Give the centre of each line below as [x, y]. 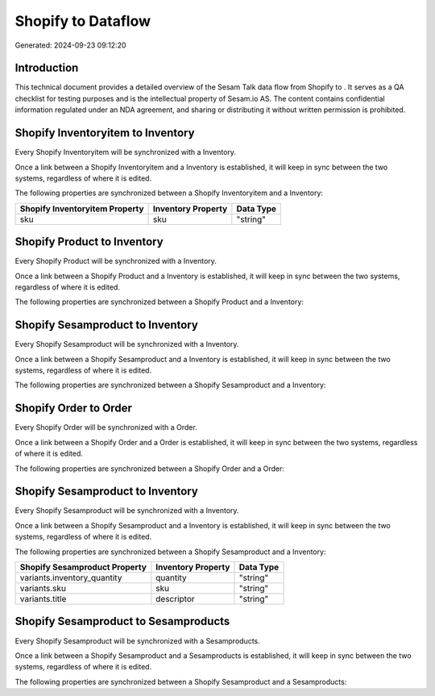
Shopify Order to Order [73, 408]
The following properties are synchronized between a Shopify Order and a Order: [150, 469]
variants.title [43, 599]
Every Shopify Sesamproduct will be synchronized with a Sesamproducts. [138, 640]
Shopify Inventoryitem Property [82, 208]
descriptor [175, 599]
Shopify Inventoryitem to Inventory [105, 133]
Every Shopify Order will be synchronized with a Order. [106, 427]
